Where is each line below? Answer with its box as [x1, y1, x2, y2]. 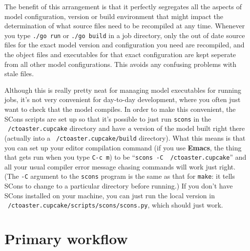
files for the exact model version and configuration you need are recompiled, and [4, 40, 245, 50]
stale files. [4, 68, 34, 79]
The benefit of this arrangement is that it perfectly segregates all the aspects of [4, 1, 242, 11]
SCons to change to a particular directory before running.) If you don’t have [4, 181, 233, 191]
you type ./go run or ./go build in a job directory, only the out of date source [4, 30, 245, 40]
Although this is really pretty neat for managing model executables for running [4, 84, 242, 95]
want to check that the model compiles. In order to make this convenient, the [4, 104, 236, 114]
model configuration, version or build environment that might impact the [4, 11, 223, 21]
